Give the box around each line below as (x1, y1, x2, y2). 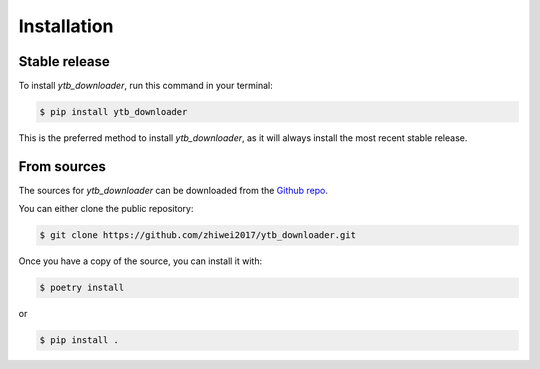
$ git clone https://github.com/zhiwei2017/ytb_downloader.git (39, 230, 357, 241)
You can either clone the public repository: (18, 203, 194, 215)
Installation (18, 15, 114, 37)
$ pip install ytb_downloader (39, 106, 188, 118)
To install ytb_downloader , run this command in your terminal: (18, 80, 274, 92)
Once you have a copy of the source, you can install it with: (18, 255, 263, 267)
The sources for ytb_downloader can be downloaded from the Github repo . (18, 184, 329, 196)
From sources (18, 158, 107, 175)
